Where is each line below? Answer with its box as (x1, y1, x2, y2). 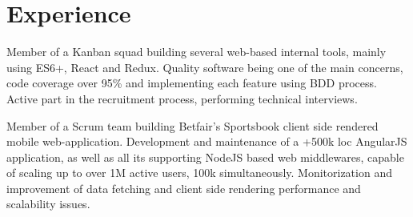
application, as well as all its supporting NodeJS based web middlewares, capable (6, 148, 404, 165)
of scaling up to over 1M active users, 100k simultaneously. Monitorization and (6, 164, 392, 181)
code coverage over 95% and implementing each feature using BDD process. (6, 74, 377, 91)
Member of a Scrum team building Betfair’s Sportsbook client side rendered (6, 117, 379, 134)
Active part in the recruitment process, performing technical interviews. (6, 90, 358, 106)
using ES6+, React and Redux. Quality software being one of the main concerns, (6, 58, 403, 75)
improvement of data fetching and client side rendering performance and (6, 179, 361, 196)
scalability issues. (6, 195, 90, 212)
